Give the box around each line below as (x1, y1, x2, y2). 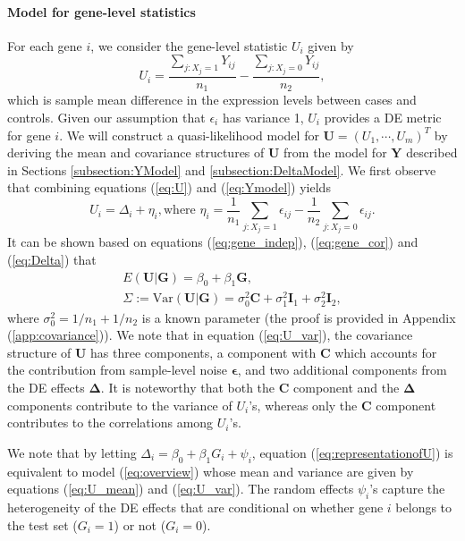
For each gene (7, 36, 82, 55)
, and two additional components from (237, 360, 447, 379)
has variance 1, (222, 107, 304, 126)
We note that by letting (7, 443, 137, 461)
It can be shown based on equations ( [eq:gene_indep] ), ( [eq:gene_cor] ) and (7, 232, 418, 251)
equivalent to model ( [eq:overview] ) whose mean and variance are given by (7, 461, 414, 480)
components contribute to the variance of (7, 395, 232, 414)
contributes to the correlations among (7, 413, 214, 432)
